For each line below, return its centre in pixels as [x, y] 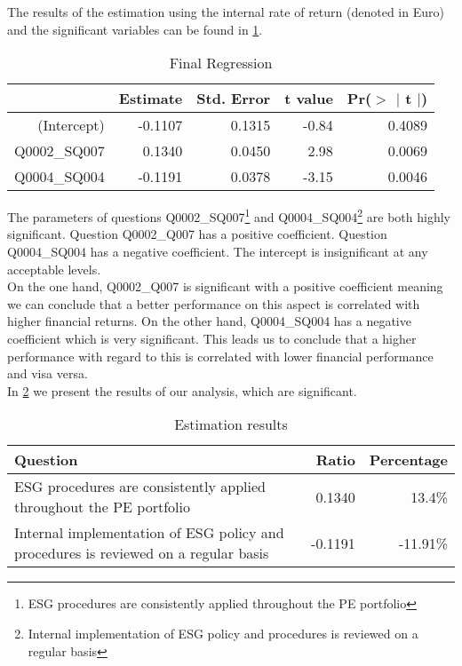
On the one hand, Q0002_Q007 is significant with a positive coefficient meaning [225, 286]
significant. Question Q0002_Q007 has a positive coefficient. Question [197, 234]
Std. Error [234, 99]
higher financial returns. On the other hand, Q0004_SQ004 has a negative [209, 321]
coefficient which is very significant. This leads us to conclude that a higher [212, 338]
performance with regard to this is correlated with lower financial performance [220, 356]
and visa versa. [48, 373]
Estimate [151, 99]
